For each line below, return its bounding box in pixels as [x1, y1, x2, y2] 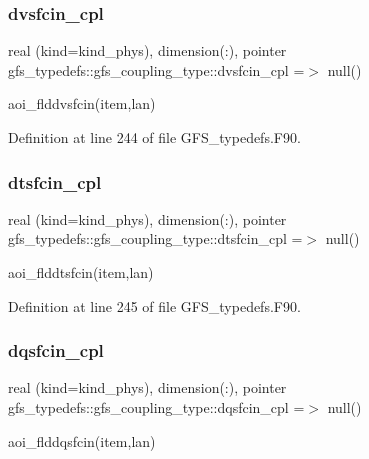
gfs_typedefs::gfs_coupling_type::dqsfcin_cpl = [8, 397, 305, 417]
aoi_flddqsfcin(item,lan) [8, 430, 156, 451]
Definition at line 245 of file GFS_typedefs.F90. [8, 295, 301, 316]
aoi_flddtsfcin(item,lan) [8, 262, 154, 282]
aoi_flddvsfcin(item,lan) [8, 93, 156, 114]
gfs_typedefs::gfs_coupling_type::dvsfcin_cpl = [8, 59, 305, 80]
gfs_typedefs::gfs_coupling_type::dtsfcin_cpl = [8, 228, 303, 249]
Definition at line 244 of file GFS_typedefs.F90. [8, 127, 301, 147]
